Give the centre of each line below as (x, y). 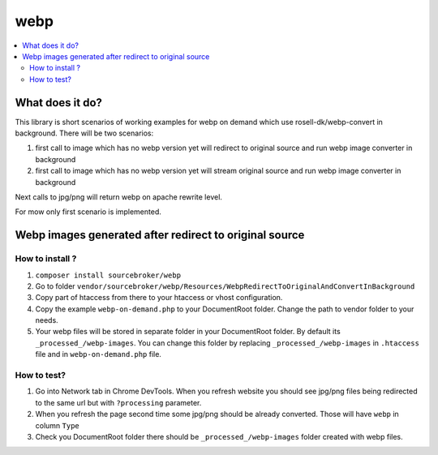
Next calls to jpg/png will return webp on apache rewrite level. (119, 197)
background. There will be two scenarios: (84, 133)
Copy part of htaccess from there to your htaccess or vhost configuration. (159, 298)
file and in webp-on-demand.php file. (99, 354)
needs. (47, 320)
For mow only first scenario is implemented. (88, 212)
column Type (58, 425)
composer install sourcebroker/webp (108, 275)
